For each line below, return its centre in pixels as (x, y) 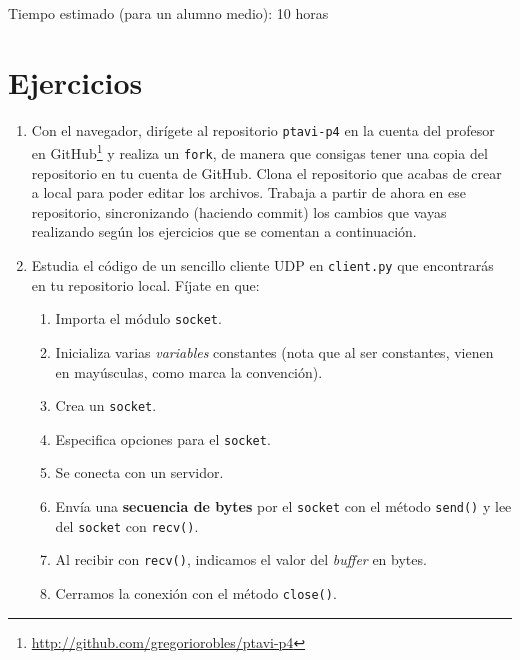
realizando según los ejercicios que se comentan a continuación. (224, 231)
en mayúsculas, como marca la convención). (189, 371)
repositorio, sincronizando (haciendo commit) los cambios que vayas (239, 211)
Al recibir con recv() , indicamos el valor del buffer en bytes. (241, 559)
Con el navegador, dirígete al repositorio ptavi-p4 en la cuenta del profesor (263, 129)
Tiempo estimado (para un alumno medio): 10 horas (168, 13)
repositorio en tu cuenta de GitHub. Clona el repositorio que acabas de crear (266, 172)
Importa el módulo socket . (138, 318)
